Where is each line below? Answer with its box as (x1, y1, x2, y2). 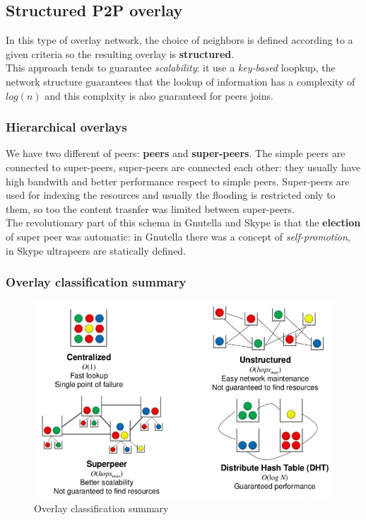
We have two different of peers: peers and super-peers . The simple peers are (6, 146, 346, 161)
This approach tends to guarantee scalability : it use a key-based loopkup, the (6, 60, 336, 75)
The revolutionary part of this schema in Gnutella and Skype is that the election (6, 215, 361, 230)
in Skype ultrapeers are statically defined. (6, 243, 187, 258)
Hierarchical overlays (6, 118, 127, 136)
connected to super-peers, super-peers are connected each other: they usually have (6, 159, 361, 174)
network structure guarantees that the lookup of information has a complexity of (6, 74, 355, 88)
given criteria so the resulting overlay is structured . (6, 46, 235, 61)
